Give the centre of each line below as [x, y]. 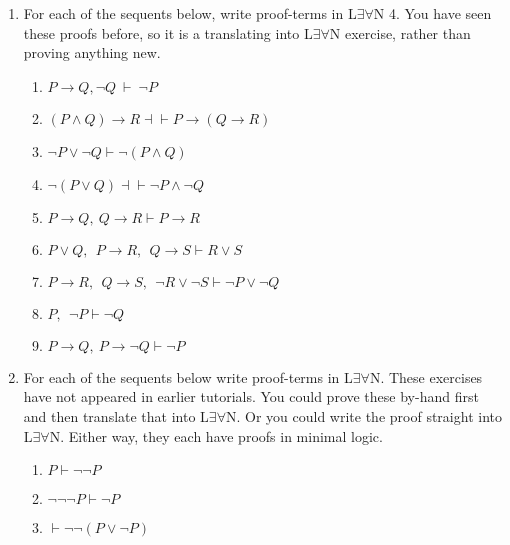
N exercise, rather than [400, 32]
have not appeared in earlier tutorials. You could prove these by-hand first [251, 396]
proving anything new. [92, 52]
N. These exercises [426, 376]
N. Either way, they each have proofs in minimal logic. [216, 435]
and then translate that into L [116, 415]
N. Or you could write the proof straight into [363, 415]
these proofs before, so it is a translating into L [168, 32]
